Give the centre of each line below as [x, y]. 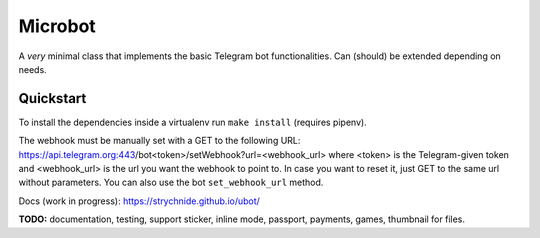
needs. [32, 69]
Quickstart [52, 98]
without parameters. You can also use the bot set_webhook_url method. [171, 182]
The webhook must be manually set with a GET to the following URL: [159, 141]
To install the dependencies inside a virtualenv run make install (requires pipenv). [192, 122]
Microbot [57, 26]
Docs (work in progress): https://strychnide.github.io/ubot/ [139, 201]
